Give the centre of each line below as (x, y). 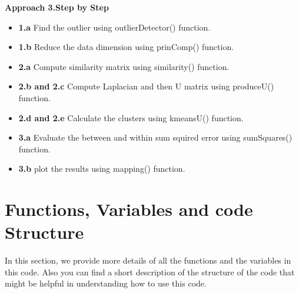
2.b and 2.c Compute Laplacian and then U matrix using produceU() (146, 86)
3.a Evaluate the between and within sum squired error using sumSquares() (155, 137)
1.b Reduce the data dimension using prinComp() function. (126, 47)
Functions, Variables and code (129, 209)
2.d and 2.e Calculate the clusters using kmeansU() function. (131, 117)
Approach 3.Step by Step (57, 7)
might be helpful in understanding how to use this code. (106, 283)
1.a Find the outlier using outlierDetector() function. (114, 27)
